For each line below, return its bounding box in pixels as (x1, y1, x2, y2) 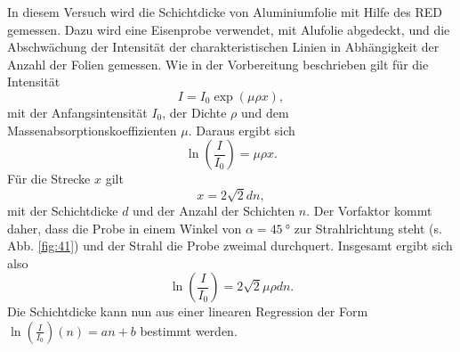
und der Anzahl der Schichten (133, 201, 295, 219)
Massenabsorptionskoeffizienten (7, 120, 177, 139)
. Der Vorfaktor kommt (306, 201, 432, 219)
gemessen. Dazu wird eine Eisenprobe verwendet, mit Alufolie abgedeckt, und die (7, 20, 450, 38)
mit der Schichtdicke (7, 201, 118, 219)
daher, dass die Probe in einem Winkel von (7, 218, 242, 237)
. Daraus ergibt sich (188, 120, 295, 139)
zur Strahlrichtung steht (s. (294, 218, 442, 237)
